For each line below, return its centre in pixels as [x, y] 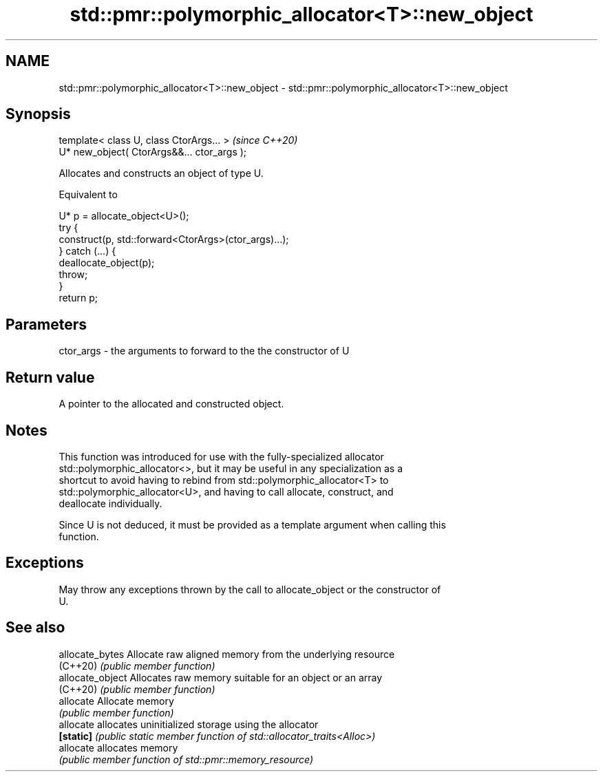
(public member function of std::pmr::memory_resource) [186, 759]
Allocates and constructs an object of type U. [161, 173]
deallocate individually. [110, 503]
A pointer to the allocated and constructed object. [171, 404]
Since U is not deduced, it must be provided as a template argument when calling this [252, 524]
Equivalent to [88, 195]
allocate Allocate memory [116, 701]
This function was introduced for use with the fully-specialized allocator [221, 456]
